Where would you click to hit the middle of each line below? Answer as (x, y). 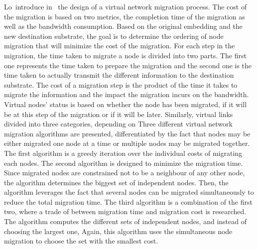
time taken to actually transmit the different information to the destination (119, 75)
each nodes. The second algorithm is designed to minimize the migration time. (124, 163)
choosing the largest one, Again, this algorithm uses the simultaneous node (118, 231)
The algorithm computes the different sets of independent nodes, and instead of (125, 221)
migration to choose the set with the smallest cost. (81, 241)
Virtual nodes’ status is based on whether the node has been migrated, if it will (126, 104)
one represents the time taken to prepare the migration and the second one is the (128, 65)
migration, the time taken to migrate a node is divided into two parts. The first (125, 55)
